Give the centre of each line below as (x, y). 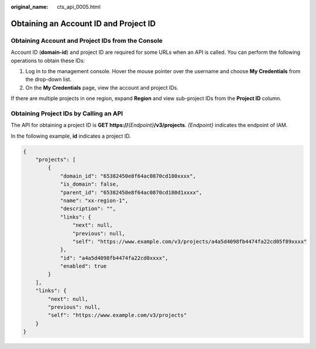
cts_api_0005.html (79, 7)
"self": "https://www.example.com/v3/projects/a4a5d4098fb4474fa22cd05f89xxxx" (190, 241)
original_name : (30, 7)
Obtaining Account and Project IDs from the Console (87, 40)
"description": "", (88, 209)
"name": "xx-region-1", (94, 200)
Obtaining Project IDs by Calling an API (67, 113)
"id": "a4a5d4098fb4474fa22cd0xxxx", (114, 258)
